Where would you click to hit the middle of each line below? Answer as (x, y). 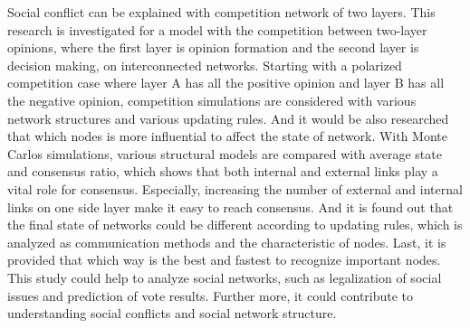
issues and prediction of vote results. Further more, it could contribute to (211, 295)
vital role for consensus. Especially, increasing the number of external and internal (235, 188)
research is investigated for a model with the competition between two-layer (217, 29)
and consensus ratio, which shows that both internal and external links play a (223, 171)
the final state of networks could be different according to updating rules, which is (235, 225)
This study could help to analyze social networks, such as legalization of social (225, 277)
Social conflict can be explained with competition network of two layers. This (221, 12)
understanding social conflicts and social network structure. (172, 313)
